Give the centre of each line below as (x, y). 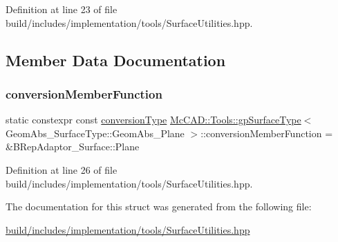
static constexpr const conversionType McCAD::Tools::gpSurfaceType (153, 120)
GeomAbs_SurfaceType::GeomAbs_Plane (95, 133)
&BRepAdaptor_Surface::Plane (73, 147)
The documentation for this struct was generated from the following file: (159, 206)
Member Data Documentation (116, 60)
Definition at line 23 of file (62, 9)
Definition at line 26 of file (62, 169)
